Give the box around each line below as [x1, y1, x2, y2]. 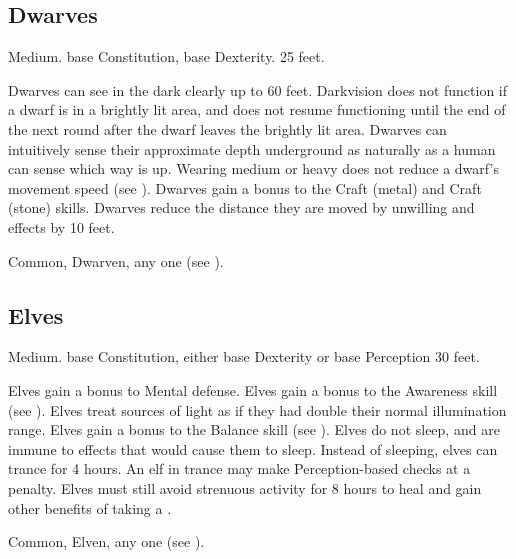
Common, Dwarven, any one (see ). [8, 250, 224, 271]
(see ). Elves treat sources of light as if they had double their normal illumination [8, 399, 507, 420]
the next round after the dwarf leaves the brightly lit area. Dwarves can [8, 118, 447, 139]
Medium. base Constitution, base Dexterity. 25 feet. [8, 46, 325, 67]
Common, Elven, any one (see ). [8, 531, 205, 552]
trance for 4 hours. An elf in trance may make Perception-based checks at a [8, 458, 471, 479]
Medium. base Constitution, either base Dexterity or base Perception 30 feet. [8, 346, 480, 367]
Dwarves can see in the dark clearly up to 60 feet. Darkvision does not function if [8, 79, 508, 100]
